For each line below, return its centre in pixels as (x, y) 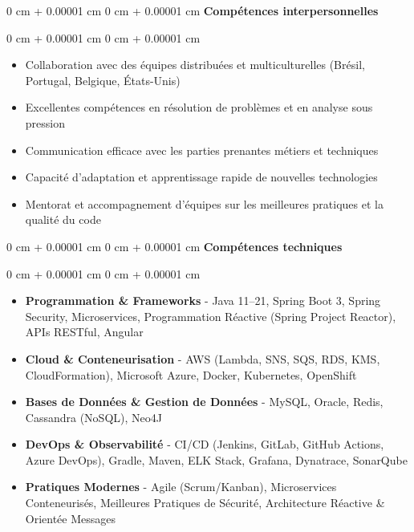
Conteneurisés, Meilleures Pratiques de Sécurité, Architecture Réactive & (205, 503)
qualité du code (63, 219)
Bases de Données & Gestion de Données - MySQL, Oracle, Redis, (204, 402)
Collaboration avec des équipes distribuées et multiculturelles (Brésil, (195, 65)
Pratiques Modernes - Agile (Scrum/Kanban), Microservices (181, 487)
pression (45, 122)
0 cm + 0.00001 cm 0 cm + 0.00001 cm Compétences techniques (175, 246)
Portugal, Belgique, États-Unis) (103, 80)
